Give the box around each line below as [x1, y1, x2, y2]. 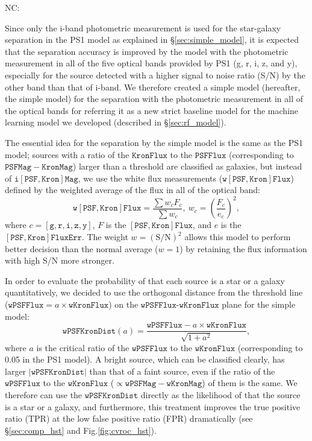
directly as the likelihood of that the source [140, 388, 301, 401]
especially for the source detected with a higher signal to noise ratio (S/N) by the [5, 68, 305, 81]
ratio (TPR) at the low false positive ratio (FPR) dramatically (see [5, 412, 253, 425]
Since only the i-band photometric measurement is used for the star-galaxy [5, 21, 281, 34]
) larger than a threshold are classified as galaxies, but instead [72, 160, 302, 173]
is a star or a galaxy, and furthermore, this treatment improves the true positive [5, 400, 301, 413]
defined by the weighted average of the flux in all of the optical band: [5, 183, 260, 196]
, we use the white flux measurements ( [78, 171, 223, 184]
